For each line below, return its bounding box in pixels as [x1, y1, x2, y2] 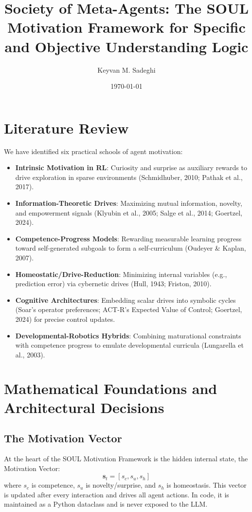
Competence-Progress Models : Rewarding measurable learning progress [15, 233, 242, 243]
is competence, [31, 480, 75, 490]
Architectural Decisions [4, 397, 164, 417]
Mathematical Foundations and [4, 378, 217, 398]
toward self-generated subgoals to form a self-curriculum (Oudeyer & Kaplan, [15, 243, 246, 253]
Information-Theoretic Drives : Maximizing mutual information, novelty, [15, 198, 242, 208]
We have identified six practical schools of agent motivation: [4, 146, 183, 156]
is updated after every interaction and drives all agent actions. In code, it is [4, 489, 229, 499]
